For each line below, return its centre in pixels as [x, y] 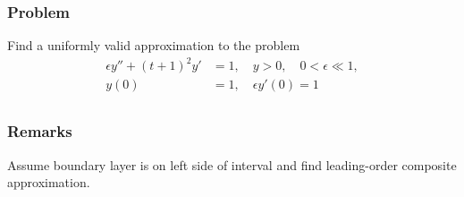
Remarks [40, 131]
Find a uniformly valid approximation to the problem [154, 45]
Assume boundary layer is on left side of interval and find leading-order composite [232, 164]
